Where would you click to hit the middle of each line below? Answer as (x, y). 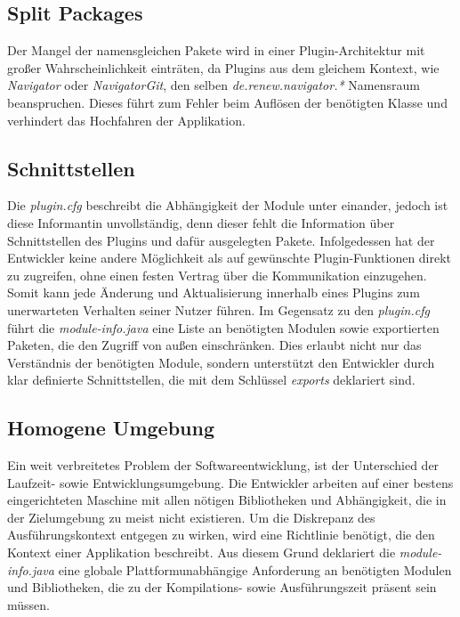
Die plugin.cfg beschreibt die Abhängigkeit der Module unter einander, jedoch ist (228, 205)
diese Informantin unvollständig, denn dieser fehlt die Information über (201, 222)
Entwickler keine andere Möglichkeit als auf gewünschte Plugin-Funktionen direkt (230, 258)
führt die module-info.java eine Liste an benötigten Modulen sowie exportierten (223, 327)
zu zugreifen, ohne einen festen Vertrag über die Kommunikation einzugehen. (217, 275)
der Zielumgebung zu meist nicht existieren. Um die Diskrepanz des (191, 517)
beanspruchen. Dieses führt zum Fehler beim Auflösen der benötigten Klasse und (227, 102)
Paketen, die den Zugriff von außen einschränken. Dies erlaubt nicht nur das (214, 345)
